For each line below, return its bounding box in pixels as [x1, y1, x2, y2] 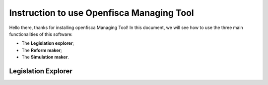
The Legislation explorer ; [21, 40, 74, 46]
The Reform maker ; [21, 47, 62, 53]
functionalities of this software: [9, 31, 73, 37]
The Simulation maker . [21, 54, 69, 60]
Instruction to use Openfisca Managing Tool [9, 7, 194, 18]
